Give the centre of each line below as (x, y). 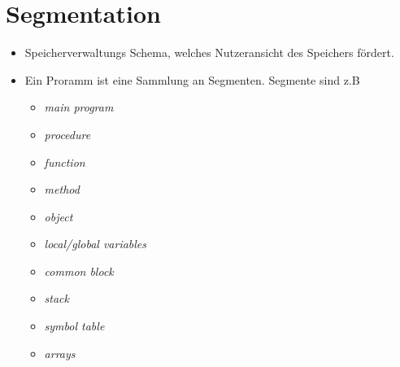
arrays (60, 353)
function (65, 162)
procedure (67, 134)
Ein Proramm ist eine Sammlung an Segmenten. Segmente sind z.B (192, 79)
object (59, 216)
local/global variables (96, 244)
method (62, 189)
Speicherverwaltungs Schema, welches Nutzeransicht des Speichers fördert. (209, 52)
